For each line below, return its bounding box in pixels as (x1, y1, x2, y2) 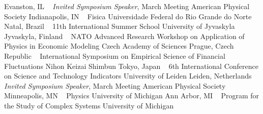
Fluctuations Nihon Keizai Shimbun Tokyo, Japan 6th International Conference (4, 60, 258, 71)
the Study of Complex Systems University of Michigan (4, 100, 174, 110)
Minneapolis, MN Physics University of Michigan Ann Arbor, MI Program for (4, 90, 259, 101)
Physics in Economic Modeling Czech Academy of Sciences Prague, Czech (4, 41, 234, 51)
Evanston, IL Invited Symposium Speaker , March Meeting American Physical (4, 1, 250, 11)
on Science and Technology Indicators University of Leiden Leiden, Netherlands (4, 70, 252, 81)
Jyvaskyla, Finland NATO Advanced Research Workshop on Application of (4, 30, 245, 41)
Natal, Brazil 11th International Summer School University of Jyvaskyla (4, 21, 235, 31)
